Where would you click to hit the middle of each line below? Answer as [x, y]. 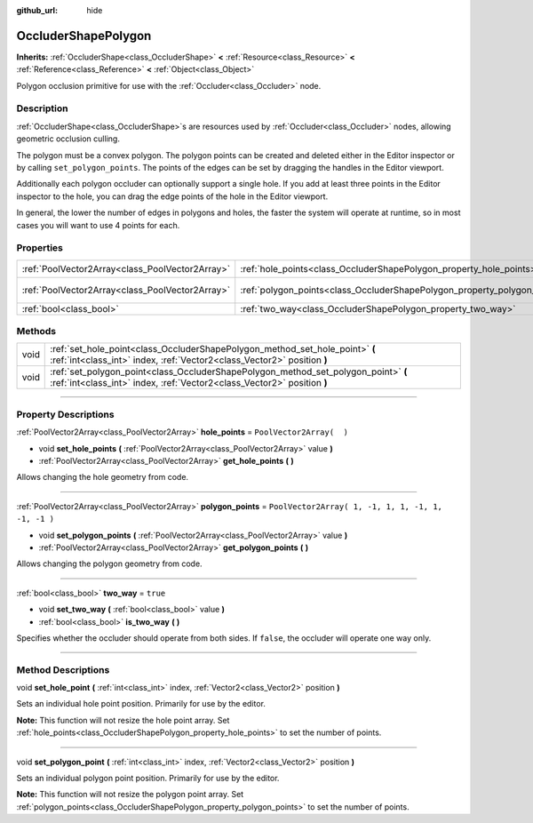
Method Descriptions [63, 669]
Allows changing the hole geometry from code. [103, 477]
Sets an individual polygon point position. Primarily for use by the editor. [148, 778]
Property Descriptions [65, 414]
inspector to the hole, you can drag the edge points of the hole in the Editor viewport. [172, 196]
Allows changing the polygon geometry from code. [110, 563]
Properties [40, 248]
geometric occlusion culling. [68, 139]
